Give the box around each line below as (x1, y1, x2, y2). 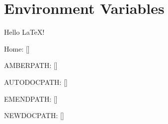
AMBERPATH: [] (4, 60, 58, 70)
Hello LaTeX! (4, 27, 45, 37)
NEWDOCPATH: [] (4, 110, 64, 121)
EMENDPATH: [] (4, 93, 58, 104)
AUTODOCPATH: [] (4, 76, 68, 87)
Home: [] (4, 43, 30, 54)
